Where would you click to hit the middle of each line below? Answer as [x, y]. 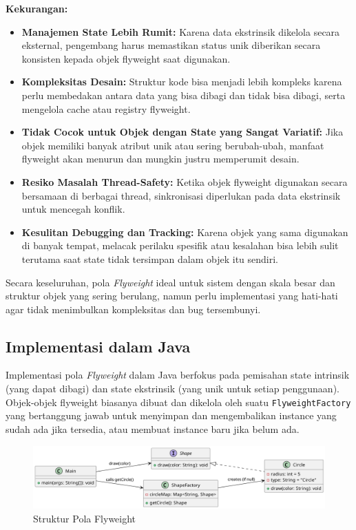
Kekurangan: [37, 8]
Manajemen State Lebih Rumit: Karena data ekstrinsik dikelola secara [181, 31]
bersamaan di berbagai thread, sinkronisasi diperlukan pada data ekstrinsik [181, 195]
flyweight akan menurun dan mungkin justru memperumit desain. [160, 159]
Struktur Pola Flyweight [85, 519]
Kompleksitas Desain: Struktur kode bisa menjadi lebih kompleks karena [182, 82]
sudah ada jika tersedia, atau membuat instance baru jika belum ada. [153, 428]
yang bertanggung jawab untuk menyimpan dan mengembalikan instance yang [171, 415]
